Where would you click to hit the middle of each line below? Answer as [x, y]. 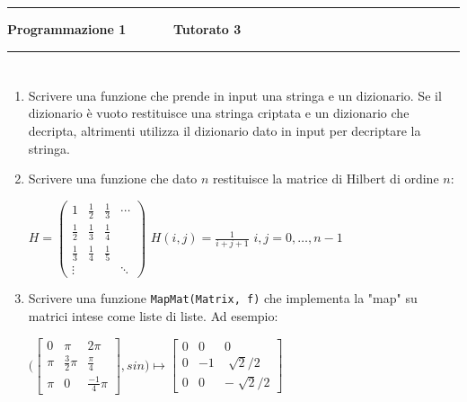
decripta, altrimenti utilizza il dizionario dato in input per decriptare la [225, 130]
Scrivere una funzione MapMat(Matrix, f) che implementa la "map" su [223, 298]
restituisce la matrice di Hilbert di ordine [326, 179]
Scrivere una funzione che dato [113, 179]
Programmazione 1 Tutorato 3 [124, 29]
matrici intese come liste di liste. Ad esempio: [153, 316]
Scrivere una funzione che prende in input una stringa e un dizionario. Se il [235, 95]
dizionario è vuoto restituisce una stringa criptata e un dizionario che [219, 113]
